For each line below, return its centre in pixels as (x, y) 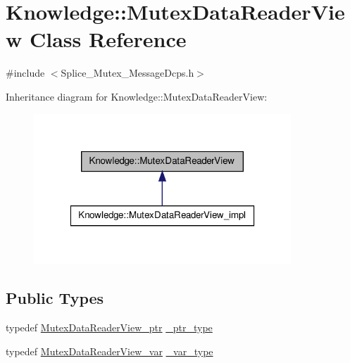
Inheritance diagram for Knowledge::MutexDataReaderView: (137, 96)
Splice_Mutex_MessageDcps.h (127, 73)
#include (25, 73)
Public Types (55, 298)
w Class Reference (96, 39)
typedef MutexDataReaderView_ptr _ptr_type (109, 327)
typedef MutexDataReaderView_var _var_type (110, 351)
